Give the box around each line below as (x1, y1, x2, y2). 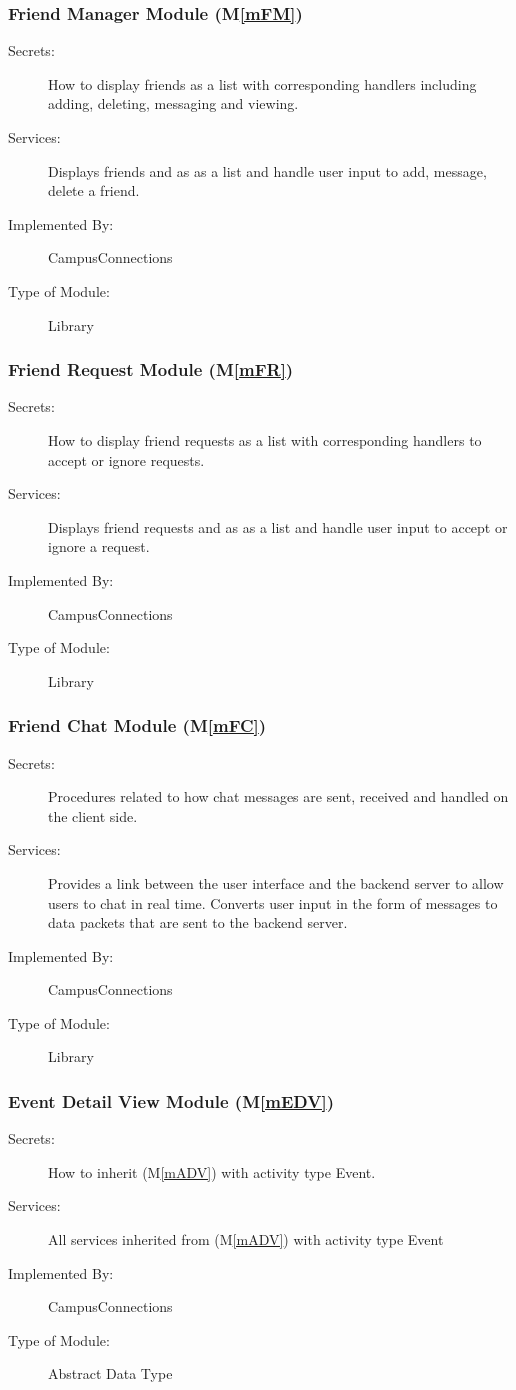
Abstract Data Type (48, 1363, 173, 1384)
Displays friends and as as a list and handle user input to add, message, (48, 160, 487, 181)
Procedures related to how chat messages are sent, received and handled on (48, 786, 509, 807)
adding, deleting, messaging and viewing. (48, 93, 299, 114)
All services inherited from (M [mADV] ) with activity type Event (48, 1229, 444, 1250)
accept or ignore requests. (48, 449, 205, 470)
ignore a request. (48, 536, 150, 557)
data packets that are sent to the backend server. (48, 912, 348, 933)
